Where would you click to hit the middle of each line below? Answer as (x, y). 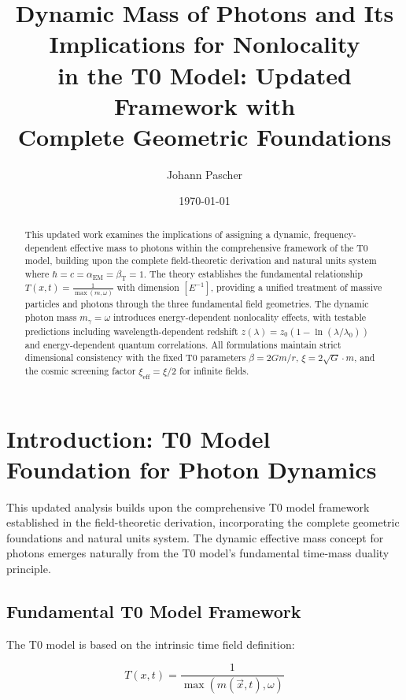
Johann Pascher (205, 174)
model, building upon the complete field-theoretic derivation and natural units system (201, 261)
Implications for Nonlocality (205, 44)
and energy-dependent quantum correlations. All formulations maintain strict (183, 344)
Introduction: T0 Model (138, 438)
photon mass (51, 316)
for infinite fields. (214, 371)
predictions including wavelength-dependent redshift (131, 331)
